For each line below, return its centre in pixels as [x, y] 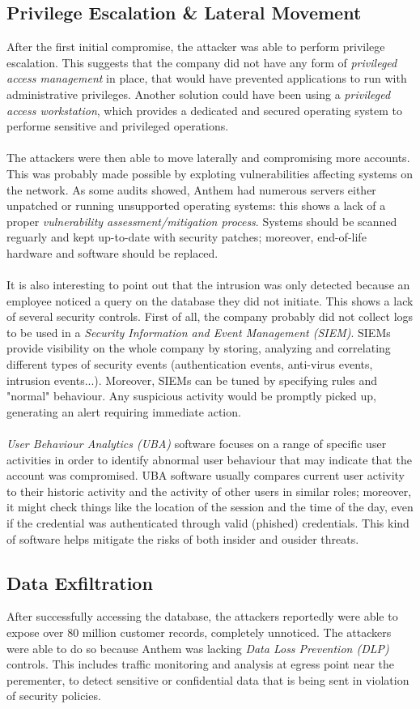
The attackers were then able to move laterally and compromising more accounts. [208, 158]
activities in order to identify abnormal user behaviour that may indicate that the [209, 459]
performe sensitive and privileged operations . [118, 126]
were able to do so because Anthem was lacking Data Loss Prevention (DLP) [198, 648]
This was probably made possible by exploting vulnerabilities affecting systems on [210, 173]
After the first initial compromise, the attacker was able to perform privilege [196, 47]
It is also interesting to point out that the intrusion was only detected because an [208, 285]
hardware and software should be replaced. [112, 252]
